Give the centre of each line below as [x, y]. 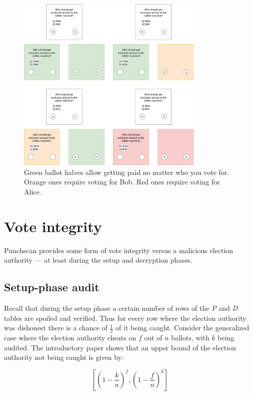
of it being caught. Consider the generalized [182, 328]
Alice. [33, 192]
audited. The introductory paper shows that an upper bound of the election [120, 347]
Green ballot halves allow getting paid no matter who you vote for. [127, 172]
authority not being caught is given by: [64, 357]
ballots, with [190, 338]
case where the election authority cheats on [70, 338]
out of [153, 338]
